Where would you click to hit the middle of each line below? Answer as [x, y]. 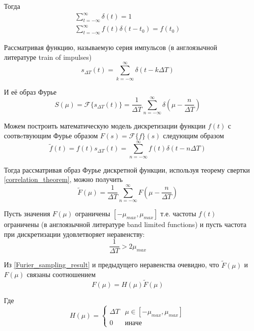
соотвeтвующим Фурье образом [51, 135]
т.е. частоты [178, 214]
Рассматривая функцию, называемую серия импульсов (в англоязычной [111, 47]
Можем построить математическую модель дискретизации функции [105, 126]
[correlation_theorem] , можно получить [63, 179]
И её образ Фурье [30, 91]
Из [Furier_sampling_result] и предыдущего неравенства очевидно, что [112, 265]
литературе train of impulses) [48, 57]
